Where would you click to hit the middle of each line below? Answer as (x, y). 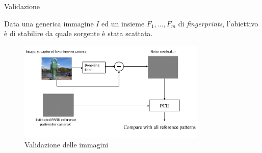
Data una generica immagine (49, 23)
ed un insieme (123, 23)
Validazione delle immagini (67, 145)
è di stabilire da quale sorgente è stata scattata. (78, 33)
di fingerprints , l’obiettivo (218, 23)
